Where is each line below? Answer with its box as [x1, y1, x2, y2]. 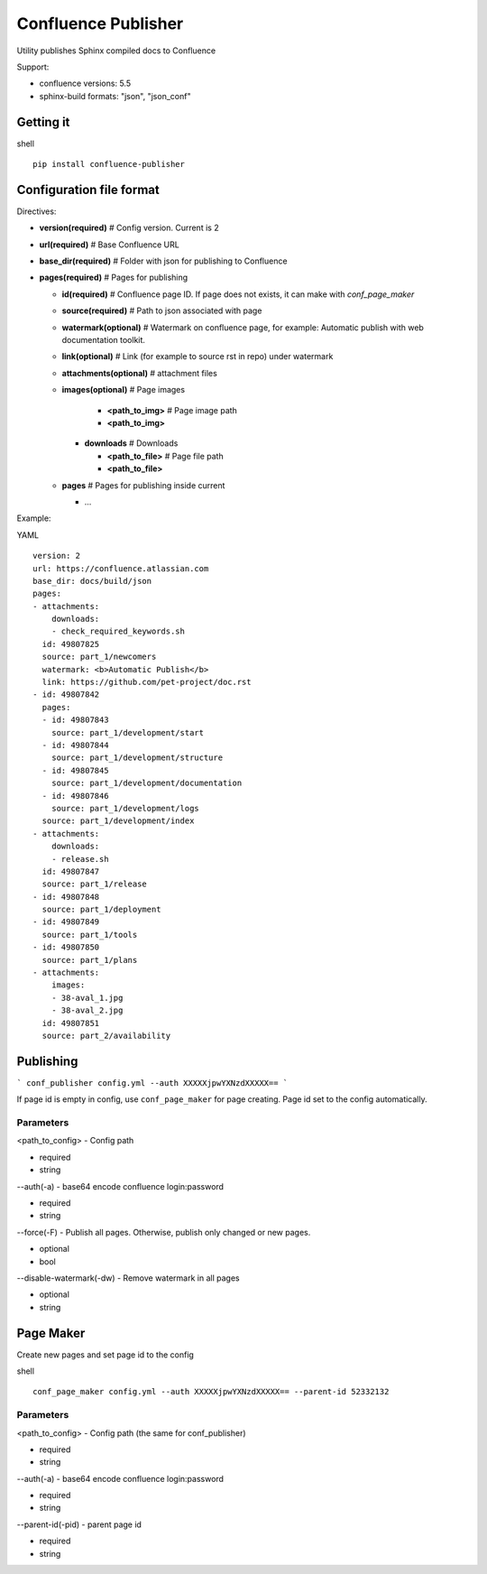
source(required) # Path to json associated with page [61, 305, 262, 316]
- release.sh [51, 854, 109, 864]
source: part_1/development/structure [51, 753, 224, 763]
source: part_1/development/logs [51, 803, 200, 813]
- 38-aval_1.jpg [51, 993, 124, 1003]
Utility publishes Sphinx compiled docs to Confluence [16, 45, 216, 56]
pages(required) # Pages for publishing [39, 272, 188, 283]
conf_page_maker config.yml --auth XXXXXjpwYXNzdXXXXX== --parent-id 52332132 [32, 1386, 390, 1397]
